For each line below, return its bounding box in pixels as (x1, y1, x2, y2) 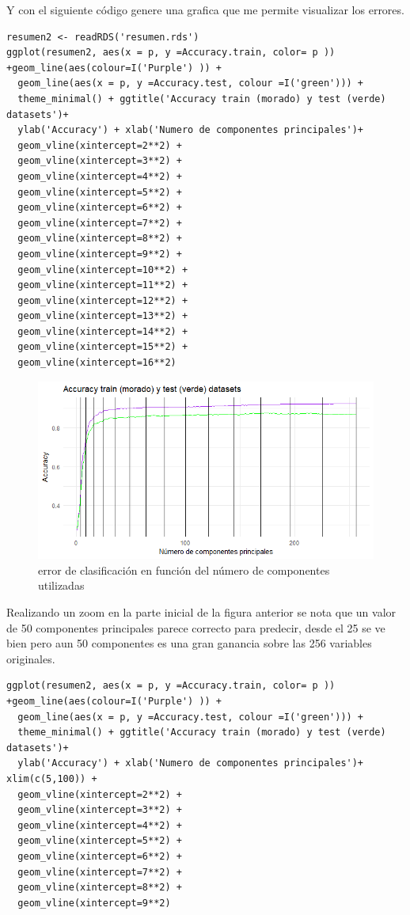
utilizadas (38, 577, 85, 594)
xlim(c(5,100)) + (6, 773, 97, 785)
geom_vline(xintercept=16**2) (17, 357, 177, 369)
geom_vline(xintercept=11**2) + (17, 279, 188, 291)
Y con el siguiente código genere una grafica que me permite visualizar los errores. (6, 2, 404, 17)
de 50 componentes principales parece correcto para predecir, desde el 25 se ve (6, 619, 385, 636)
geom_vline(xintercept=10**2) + (17, 264, 188, 275)
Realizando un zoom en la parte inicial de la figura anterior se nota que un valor (6, 604, 397, 621)
